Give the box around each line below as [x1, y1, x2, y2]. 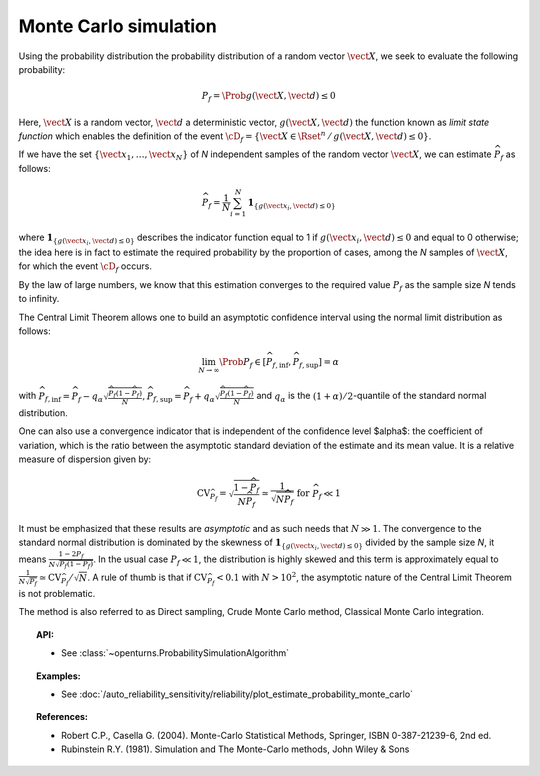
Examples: [36, 670, 81, 682]
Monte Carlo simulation [18, 15, 217, 37]
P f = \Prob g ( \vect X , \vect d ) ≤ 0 [201, 90, 337, 104]
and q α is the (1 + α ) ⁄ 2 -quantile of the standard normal [256, 390, 487, 404]
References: [36, 711, 89, 723]
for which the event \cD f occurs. [18, 260, 152, 275]
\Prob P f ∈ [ [219, 356, 267, 370]
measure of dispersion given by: [18, 453, 152, 465]
